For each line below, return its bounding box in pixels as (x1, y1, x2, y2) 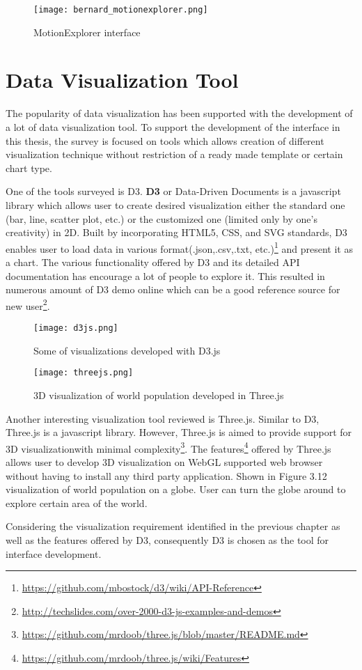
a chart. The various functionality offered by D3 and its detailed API (6, 254, 300, 269)
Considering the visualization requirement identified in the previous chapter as (6, 519, 340, 533)
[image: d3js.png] (33, 323, 118, 333)
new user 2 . (6, 296, 50, 313)
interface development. (6, 546, 102, 561)
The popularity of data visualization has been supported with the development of (6, 106, 353, 120)
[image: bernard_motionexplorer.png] (33, 5, 208, 15)
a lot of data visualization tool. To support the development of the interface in (6, 119, 340, 134)
